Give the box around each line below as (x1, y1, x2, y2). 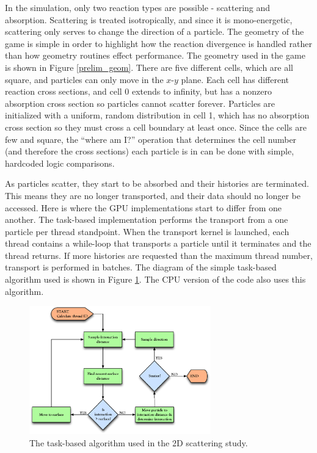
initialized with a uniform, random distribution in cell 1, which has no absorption (5, 109, 310, 121)
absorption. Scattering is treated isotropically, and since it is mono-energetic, (5, 13, 293, 26)
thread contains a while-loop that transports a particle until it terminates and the (5, 237, 312, 250)
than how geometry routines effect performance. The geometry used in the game (5, 49, 305, 62)
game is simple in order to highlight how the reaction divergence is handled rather (5, 37, 312, 49)
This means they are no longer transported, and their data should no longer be (5, 189, 301, 201)
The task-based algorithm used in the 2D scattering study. (29, 436, 248, 449)
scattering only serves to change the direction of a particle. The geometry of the (5, 25, 304, 38)
